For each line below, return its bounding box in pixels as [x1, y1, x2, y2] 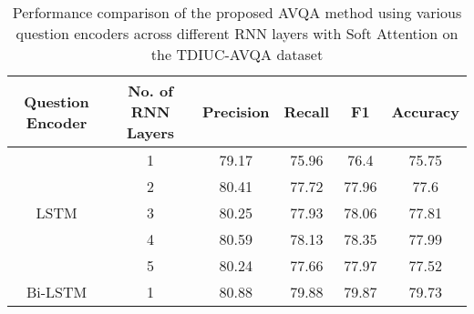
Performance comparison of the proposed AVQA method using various [12, 2, 462, 23]
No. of [128, 80, 173, 101]
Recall [283, 101, 330, 122]
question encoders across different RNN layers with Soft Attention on [15, 23, 459, 44]
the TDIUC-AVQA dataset [150, 44, 324, 65]
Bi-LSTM [26, 281, 88, 302]
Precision [201, 101, 270, 122]
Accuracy [391, 101, 459, 122]
